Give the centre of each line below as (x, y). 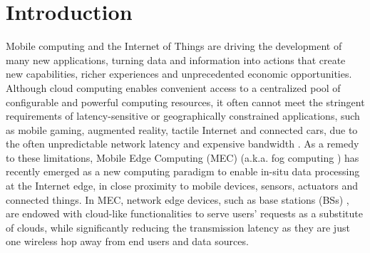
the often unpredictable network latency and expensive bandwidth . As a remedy (183, 144)
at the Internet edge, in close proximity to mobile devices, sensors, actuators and (182, 186)
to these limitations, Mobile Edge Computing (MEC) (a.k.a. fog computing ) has (183, 157)
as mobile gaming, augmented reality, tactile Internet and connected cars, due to (182, 129)
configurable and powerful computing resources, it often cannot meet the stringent (185, 102)
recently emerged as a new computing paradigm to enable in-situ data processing (183, 171)
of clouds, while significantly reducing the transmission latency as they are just (178, 227)
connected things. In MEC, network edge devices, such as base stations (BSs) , (178, 199)
